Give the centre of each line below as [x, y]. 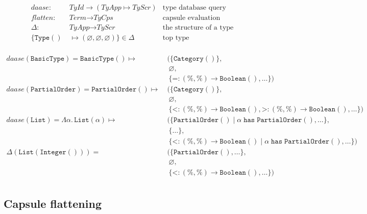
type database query [194, 8]
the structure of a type [198, 28]
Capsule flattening [53, 203]
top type [176, 38]
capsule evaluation [191, 18]
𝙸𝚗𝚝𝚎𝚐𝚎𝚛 [53, 152]
